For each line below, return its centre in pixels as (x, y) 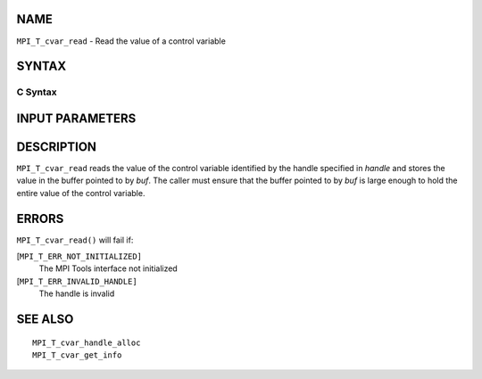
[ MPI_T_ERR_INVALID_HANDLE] (77, 281)
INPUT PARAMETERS (76, 118)
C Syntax (37, 92)
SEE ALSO (45, 320)
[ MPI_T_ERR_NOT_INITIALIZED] (79, 256)
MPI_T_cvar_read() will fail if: (75, 240)
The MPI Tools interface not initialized (108, 268)
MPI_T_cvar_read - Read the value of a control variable (121, 41)
